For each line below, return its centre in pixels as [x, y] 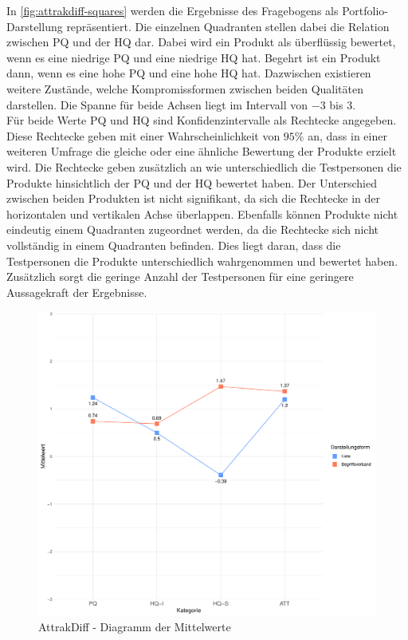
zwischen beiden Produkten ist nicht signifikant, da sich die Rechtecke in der [193, 198]
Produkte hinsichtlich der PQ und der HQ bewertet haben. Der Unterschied [192, 182]
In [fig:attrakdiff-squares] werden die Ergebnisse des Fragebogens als [173, 10]
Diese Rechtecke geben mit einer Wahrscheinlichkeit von [143, 135]
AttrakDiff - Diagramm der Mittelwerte [135, 627]
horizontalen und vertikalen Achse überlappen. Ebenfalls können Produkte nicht [202, 213]
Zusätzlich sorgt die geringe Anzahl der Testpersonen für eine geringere [180, 277]
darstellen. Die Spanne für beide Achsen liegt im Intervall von [157, 104]
